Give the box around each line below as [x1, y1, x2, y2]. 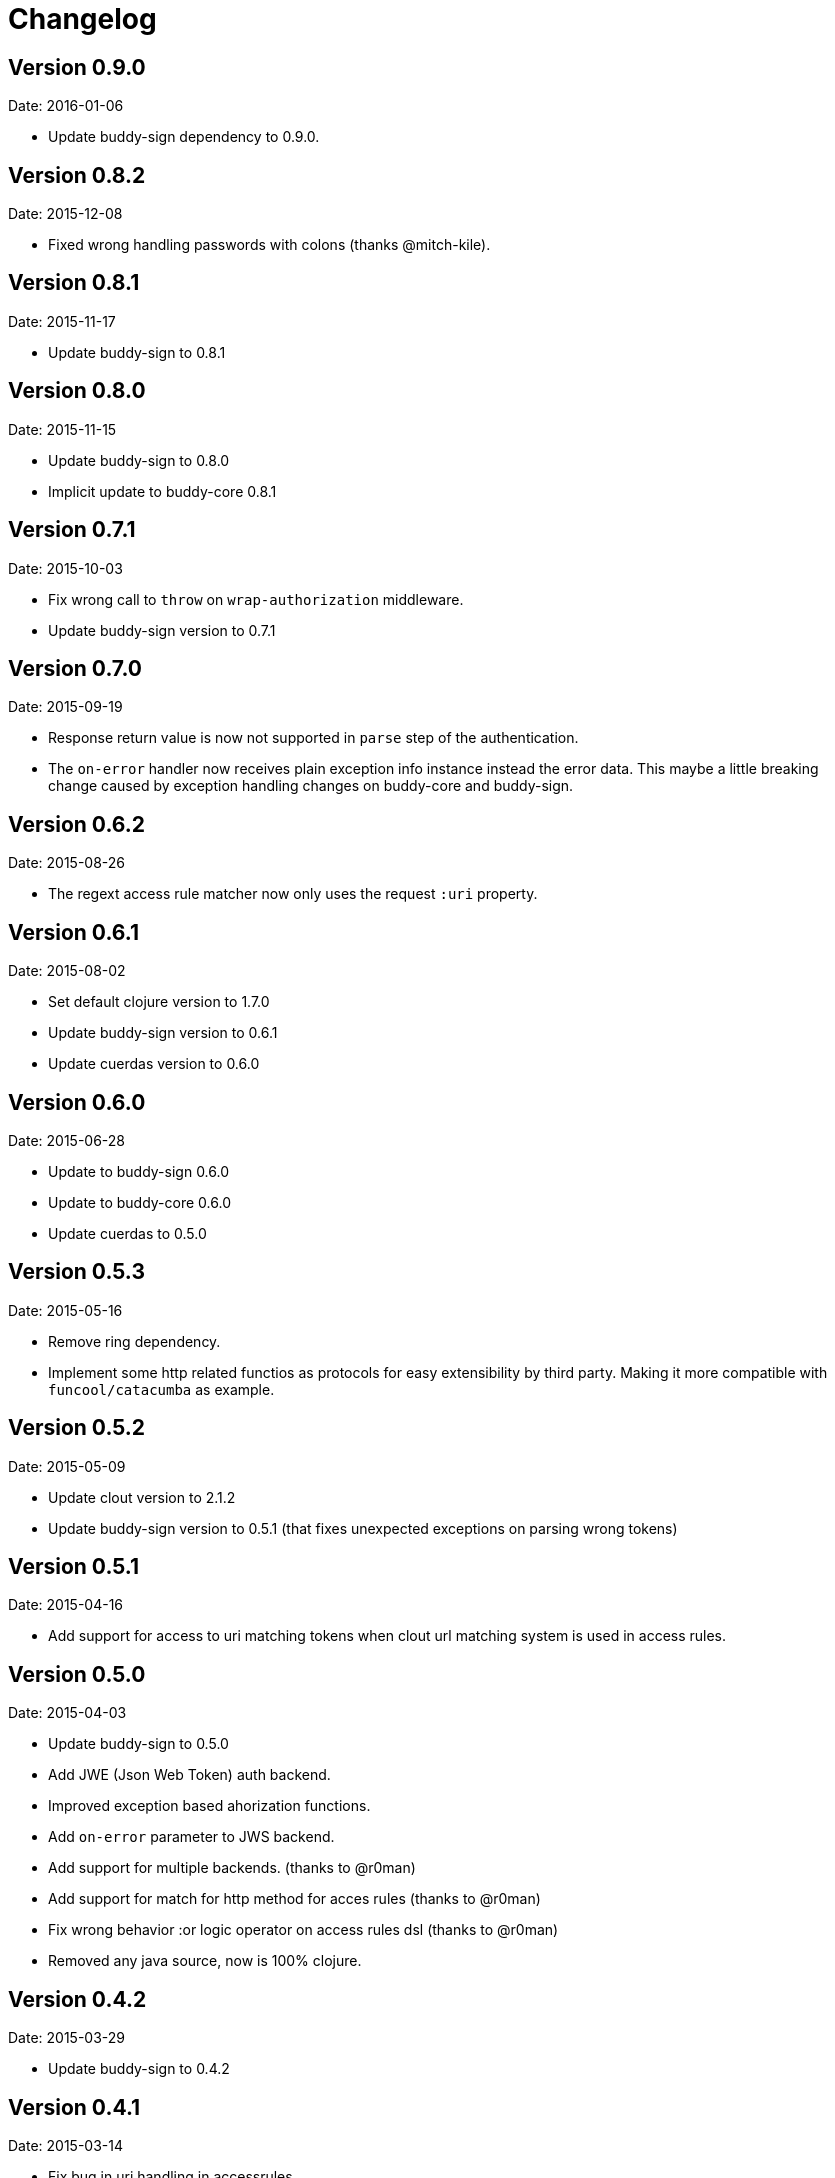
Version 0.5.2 [8, 1415, 146, 1441]
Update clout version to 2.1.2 [48, 1488, 236, 1506]
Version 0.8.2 [8, 162, 146, 188]
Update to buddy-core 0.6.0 [48, 1193, 231, 1211]
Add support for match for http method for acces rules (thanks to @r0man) [48, 1890, 541, 1908]
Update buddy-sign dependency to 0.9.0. [48, 128, 320, 146]
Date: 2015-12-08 [8, 205, 123, 223]
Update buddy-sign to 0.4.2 [48, 2060, 230, 2078]
